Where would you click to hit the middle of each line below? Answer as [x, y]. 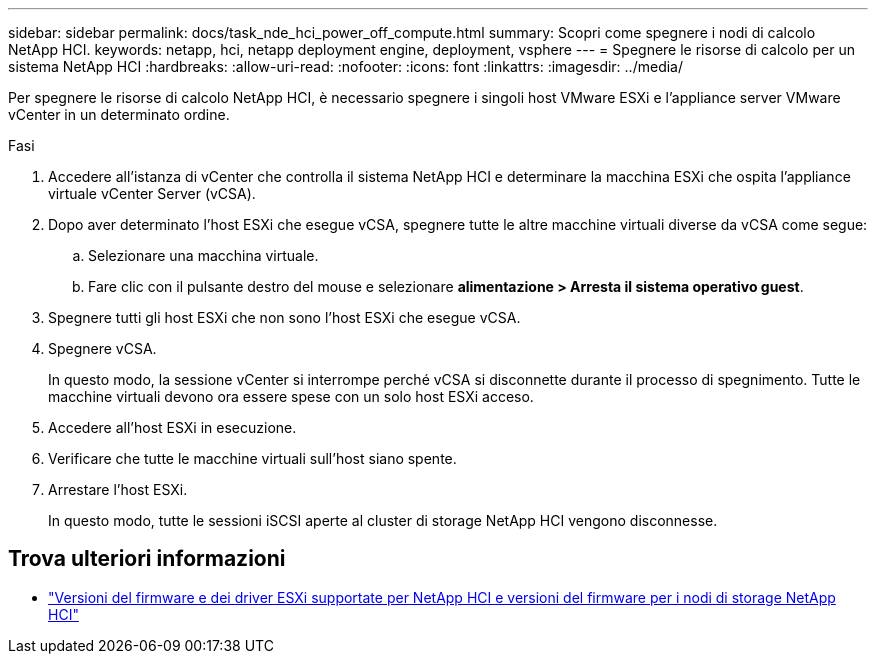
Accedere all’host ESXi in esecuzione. [172, 427]
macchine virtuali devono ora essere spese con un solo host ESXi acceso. [291, 396]
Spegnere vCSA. [102, 348]
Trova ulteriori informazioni [147, 559]
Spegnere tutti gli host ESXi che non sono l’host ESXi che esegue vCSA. [284, 317]
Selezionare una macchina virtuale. [203, 255]
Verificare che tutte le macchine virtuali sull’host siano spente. [252, 458]
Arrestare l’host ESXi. [118, 489]
